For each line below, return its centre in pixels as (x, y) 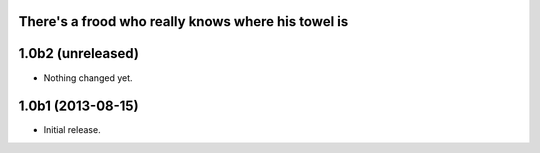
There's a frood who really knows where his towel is (183, 21)
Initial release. (72, 130)
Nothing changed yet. (88, 77)
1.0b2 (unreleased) (79, 53)
